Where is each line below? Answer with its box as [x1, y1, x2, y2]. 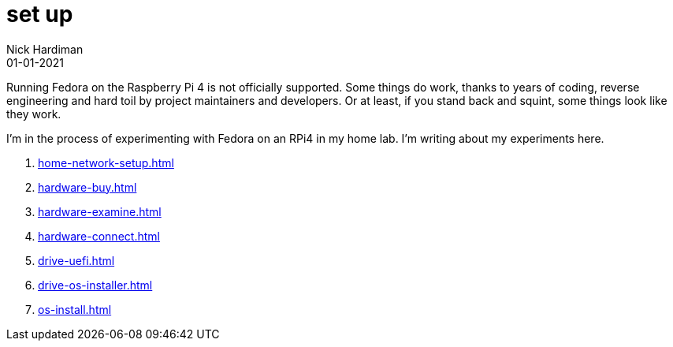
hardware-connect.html [38, 229, 160, 243]
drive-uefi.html [38, 253, 115, 267]
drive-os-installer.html [38, 278, 153, 292]
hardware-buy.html [38, 180, 137, 194]
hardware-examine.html [38, 204, 162, 218]
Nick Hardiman [6, 42, 84, 56]
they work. [6, 106, 61, 121]
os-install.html [38, 302, 112, 316]
